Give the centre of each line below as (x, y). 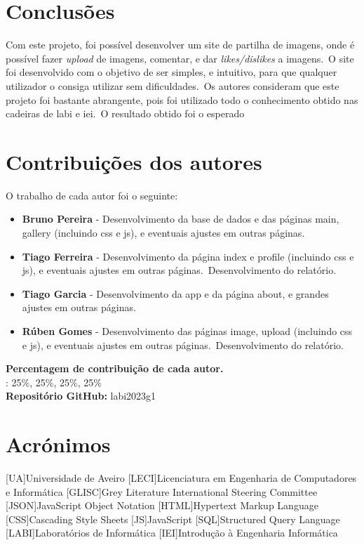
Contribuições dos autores (134, 161)
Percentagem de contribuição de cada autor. (115, 368)
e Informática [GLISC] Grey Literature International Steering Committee (162, 491)
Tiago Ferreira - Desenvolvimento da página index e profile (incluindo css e (188, 256)
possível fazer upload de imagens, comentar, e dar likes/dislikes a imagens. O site (180, 58)
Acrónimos (58, 444)
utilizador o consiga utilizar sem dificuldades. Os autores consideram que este (173, 85)
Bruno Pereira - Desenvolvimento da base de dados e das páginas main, (181, 219)
